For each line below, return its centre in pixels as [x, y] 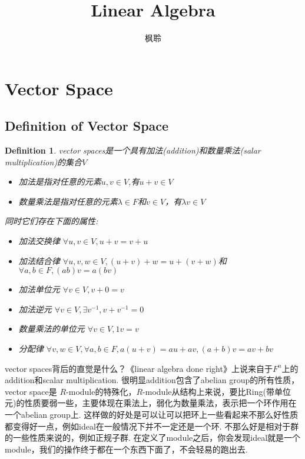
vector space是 [31, 391]
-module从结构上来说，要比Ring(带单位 [217, 391]
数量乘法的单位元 [52, 329]
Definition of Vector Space [87, 126]
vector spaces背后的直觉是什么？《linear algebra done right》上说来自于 [139, 368]
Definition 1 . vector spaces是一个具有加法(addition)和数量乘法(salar [133, 150]
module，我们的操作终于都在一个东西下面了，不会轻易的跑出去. [126, 449]
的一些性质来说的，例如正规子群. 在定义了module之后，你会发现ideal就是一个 [153, 438]
